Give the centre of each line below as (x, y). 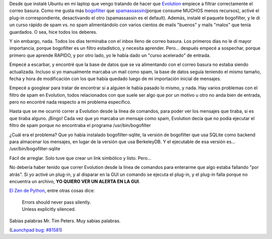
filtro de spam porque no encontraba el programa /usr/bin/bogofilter (80, 126)
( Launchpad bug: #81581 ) (36, 230)
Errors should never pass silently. (56, 202)
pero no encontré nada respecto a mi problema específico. (70, 102)
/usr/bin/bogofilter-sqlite (35, 149)
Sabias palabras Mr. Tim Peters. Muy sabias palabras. (65, 221)
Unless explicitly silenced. (49, 209)
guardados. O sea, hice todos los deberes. (53, 32)
